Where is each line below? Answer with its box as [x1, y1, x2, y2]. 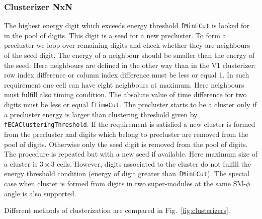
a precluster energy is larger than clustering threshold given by [4, 109, 198, 119]
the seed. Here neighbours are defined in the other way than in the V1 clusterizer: [4, 59, 256, 70]
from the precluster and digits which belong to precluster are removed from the [4, 128, 248, 139]
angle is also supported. [4, 188, 76, 198]
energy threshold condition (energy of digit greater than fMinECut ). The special [4, 168, 249, 179]
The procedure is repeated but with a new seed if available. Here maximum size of [4, 149, 257, 159]
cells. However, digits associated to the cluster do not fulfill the [57, 158, 251, 169]
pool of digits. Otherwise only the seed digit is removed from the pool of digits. [4, 138, 248, 149]
